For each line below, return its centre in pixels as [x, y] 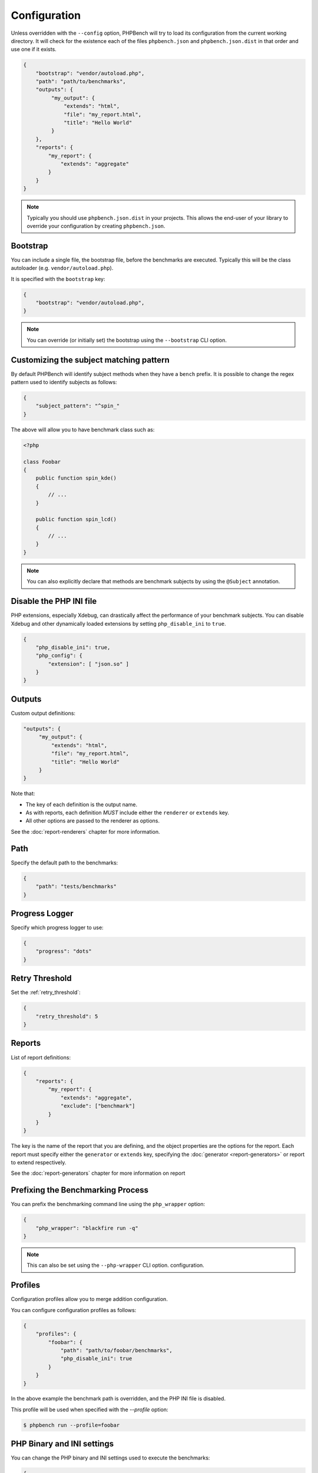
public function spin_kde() [76, 478]
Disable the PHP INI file [54, 601]
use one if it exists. [34, 49]
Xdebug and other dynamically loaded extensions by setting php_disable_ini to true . [118, 623]
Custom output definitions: [43, 713]
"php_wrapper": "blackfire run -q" [87, 1228]
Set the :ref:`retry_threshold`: [46, 992]
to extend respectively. [39, 1162]
